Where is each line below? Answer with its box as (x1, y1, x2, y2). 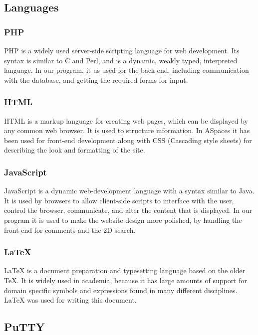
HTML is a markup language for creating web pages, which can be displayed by (4, 115, 248, 126)
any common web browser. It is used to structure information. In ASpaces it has (4, 125, 250, 136)
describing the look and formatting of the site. (4, 145, 145, 155)
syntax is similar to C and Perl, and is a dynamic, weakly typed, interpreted (4, 55, 238, 65)
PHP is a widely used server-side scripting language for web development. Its (4, 45, 240, 55)
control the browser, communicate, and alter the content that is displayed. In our (4, 205, 253, 215)
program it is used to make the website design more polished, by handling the (4, 214, 242, 225)
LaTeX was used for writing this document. (4, 295, 137, 305)
